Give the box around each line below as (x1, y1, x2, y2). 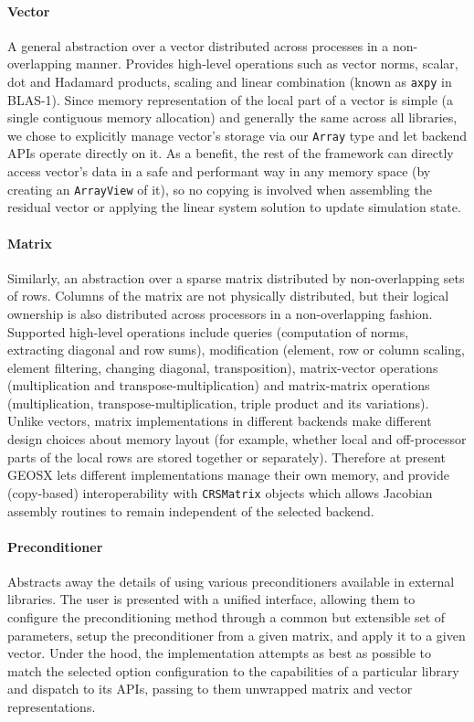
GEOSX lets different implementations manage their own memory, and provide (7, 465, 449, 484)
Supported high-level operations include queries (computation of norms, (7, 322, 409, 341)
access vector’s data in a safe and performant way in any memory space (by (7, 162, 431, 181)
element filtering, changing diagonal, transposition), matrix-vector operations (7, 357, 438, 377)
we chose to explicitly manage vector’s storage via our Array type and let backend (7, 125, 468, 144)
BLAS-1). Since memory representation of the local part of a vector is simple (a (7, 90, 454, 109)
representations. (7, 697, 96, 717)
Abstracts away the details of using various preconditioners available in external (7, 571, 455, 590)
